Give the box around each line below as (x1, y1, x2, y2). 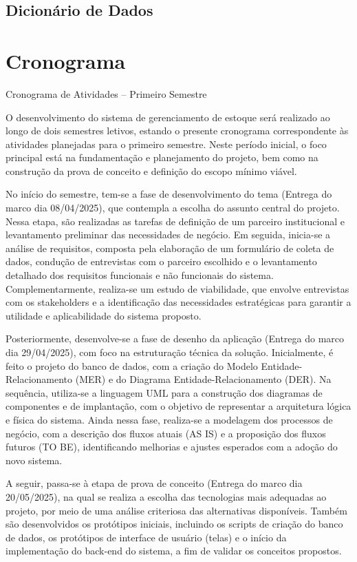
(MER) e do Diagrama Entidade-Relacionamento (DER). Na (75, 372, 332, 386)
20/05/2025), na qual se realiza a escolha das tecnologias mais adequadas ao (6, 489, 327, 503)
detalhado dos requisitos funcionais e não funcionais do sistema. (6, 268, 274, 282)
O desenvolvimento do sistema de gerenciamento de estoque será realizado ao (6, 110, 330, 124)
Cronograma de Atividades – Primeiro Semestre (6, 86, 207, 101)
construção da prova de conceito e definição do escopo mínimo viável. (6, 163, 297, 178)
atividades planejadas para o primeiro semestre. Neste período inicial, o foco (6, 136, 327, 151)
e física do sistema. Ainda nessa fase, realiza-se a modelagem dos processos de (6, 412, 333, 426)
